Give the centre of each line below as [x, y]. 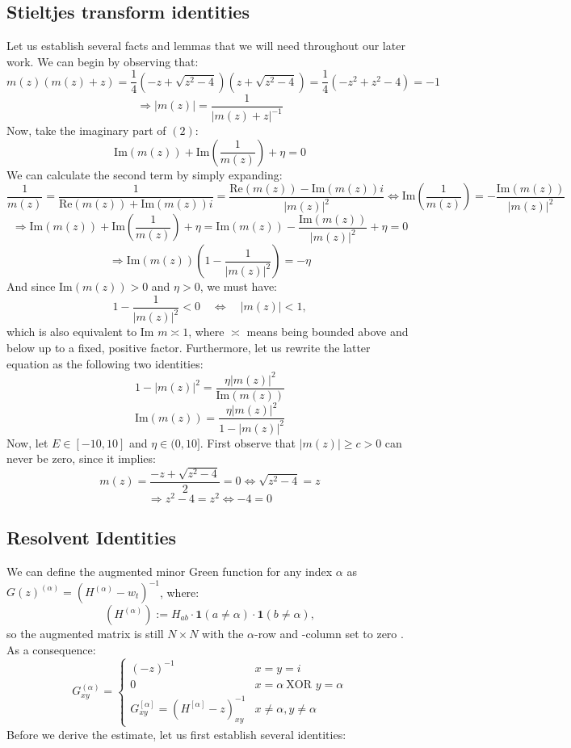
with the [223, 634]
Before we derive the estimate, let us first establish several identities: [176, 734]
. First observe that [248, 442]
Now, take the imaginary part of [86, 130]
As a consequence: [51, 649]
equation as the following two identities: [105, 363]
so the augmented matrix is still [85, 634]
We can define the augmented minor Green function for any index [170, 571]
